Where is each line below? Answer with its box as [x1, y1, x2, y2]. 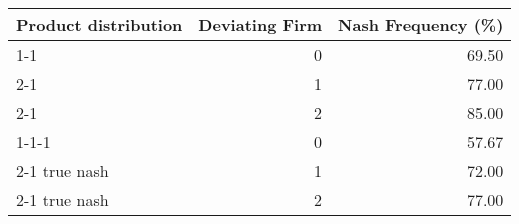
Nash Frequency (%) [338, 13, 504, 36]
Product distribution [16, 13, 183, 36]
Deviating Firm [198, 13, 323, 36]
